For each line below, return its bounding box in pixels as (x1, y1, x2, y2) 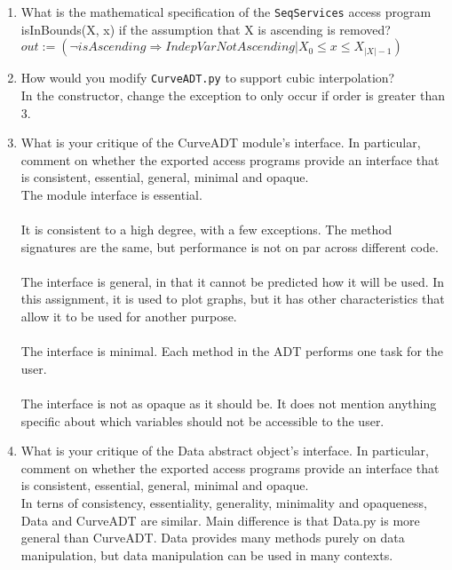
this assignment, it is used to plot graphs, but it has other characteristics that (20, 289, 445, 308)
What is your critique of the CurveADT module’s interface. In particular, (20, 133, 421, 152)
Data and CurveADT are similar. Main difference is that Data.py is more (20, 511, 420, 529)
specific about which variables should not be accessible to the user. (20, 411, 385, 430)
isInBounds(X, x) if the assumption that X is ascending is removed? (20, 20, 391, 38)
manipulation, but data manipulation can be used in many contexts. (20, 545, 393, 564)
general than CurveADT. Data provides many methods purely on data (20, 528, 405, 547)
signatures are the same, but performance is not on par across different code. (20, 237, 439, 256)
